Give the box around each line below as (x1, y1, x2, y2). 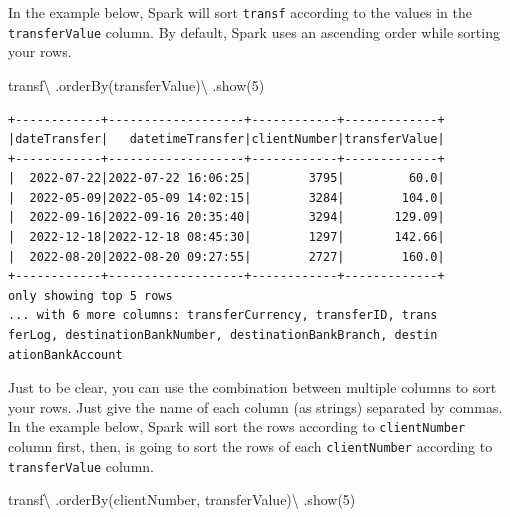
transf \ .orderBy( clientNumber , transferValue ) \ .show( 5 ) (8, 489, 356, 510)
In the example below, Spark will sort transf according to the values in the (8, 2, 472, 22)
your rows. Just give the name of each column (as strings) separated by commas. (8, 396, 503, 417)
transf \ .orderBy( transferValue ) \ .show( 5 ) (8, 74, 265, 95)
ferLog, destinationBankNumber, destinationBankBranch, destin (8, 328, 438, 343)
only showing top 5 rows (8, 288, 173, 303)
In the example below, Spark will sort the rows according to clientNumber (8, 416, 466, 437)
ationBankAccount (8, 347, 123, 362)
